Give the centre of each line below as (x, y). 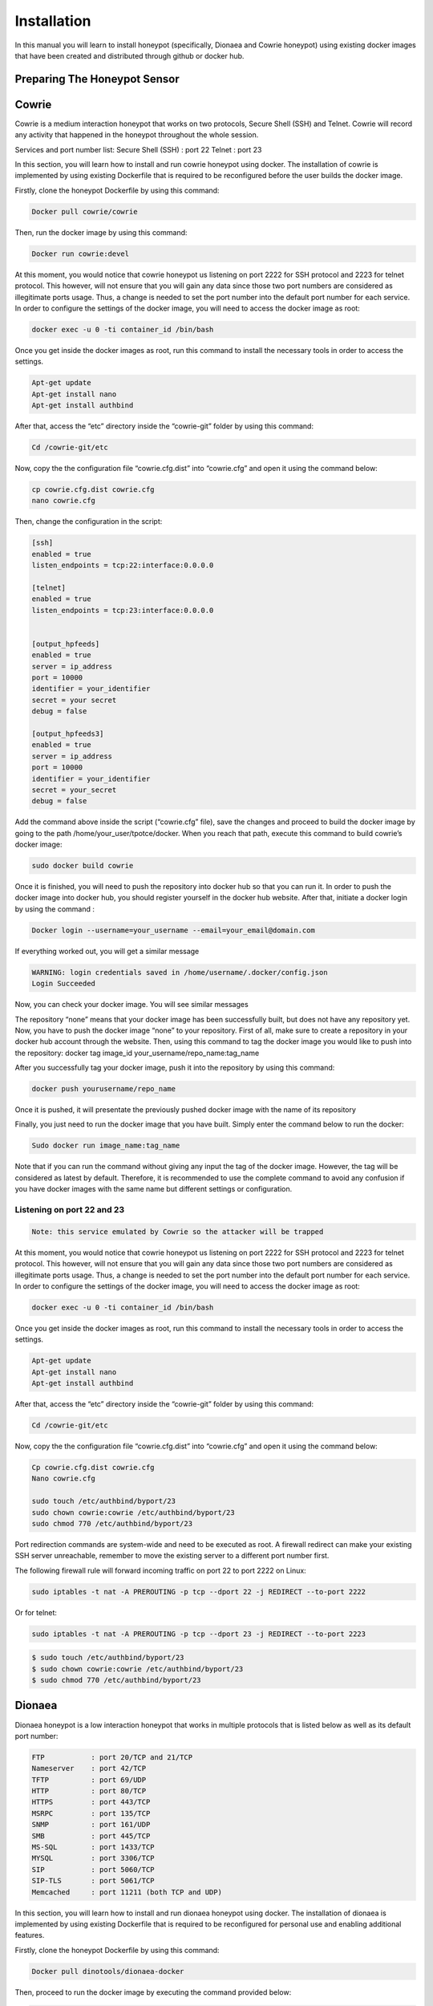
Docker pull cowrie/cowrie (85, 211)
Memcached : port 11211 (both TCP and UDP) (127, 1892)
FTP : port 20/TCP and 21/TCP (112, 1757)
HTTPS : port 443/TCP (91, 1802)
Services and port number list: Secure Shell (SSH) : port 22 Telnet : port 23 (138, 149)
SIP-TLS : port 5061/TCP (93, 1881)
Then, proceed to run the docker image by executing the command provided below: (153, 1992)
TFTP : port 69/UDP (89, 1780)
